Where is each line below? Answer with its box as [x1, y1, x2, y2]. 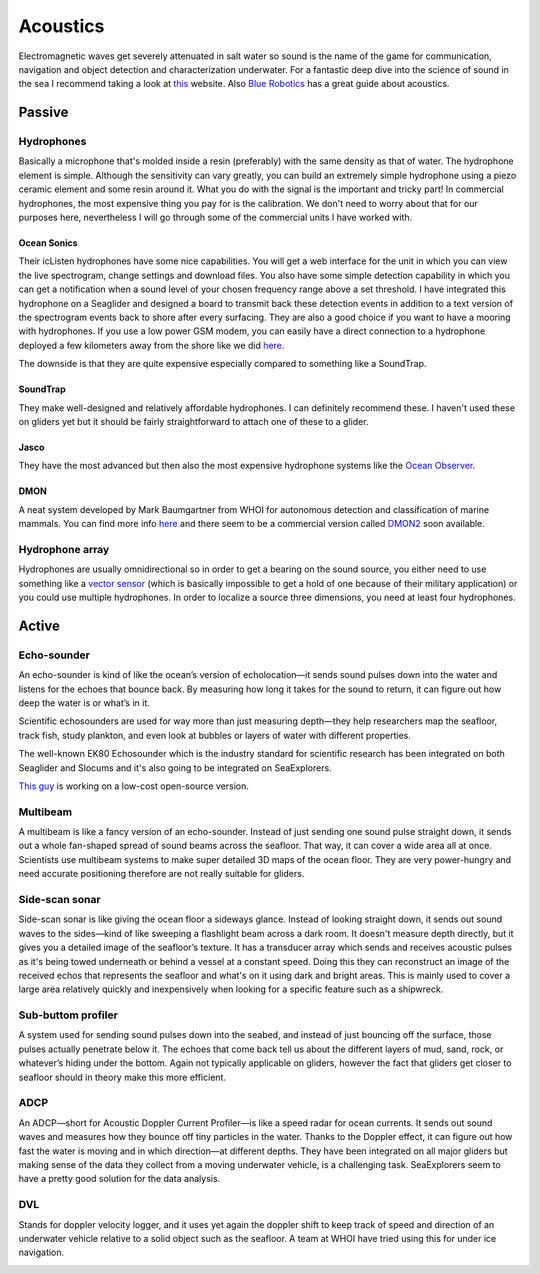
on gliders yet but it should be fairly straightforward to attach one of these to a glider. [18, 415, 369, 427]
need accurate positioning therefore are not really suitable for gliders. [18, 868, 305, 880]
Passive [18, 104, 69, 121]
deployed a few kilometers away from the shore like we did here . [18, 339, 285, 351]
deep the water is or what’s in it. [18, 696, 150, 709]
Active [18, 617, 60, 634]
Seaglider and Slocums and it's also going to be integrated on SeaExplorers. [18, 761, 332, 774]
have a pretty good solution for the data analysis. [18, 1173, 221, 1185]
